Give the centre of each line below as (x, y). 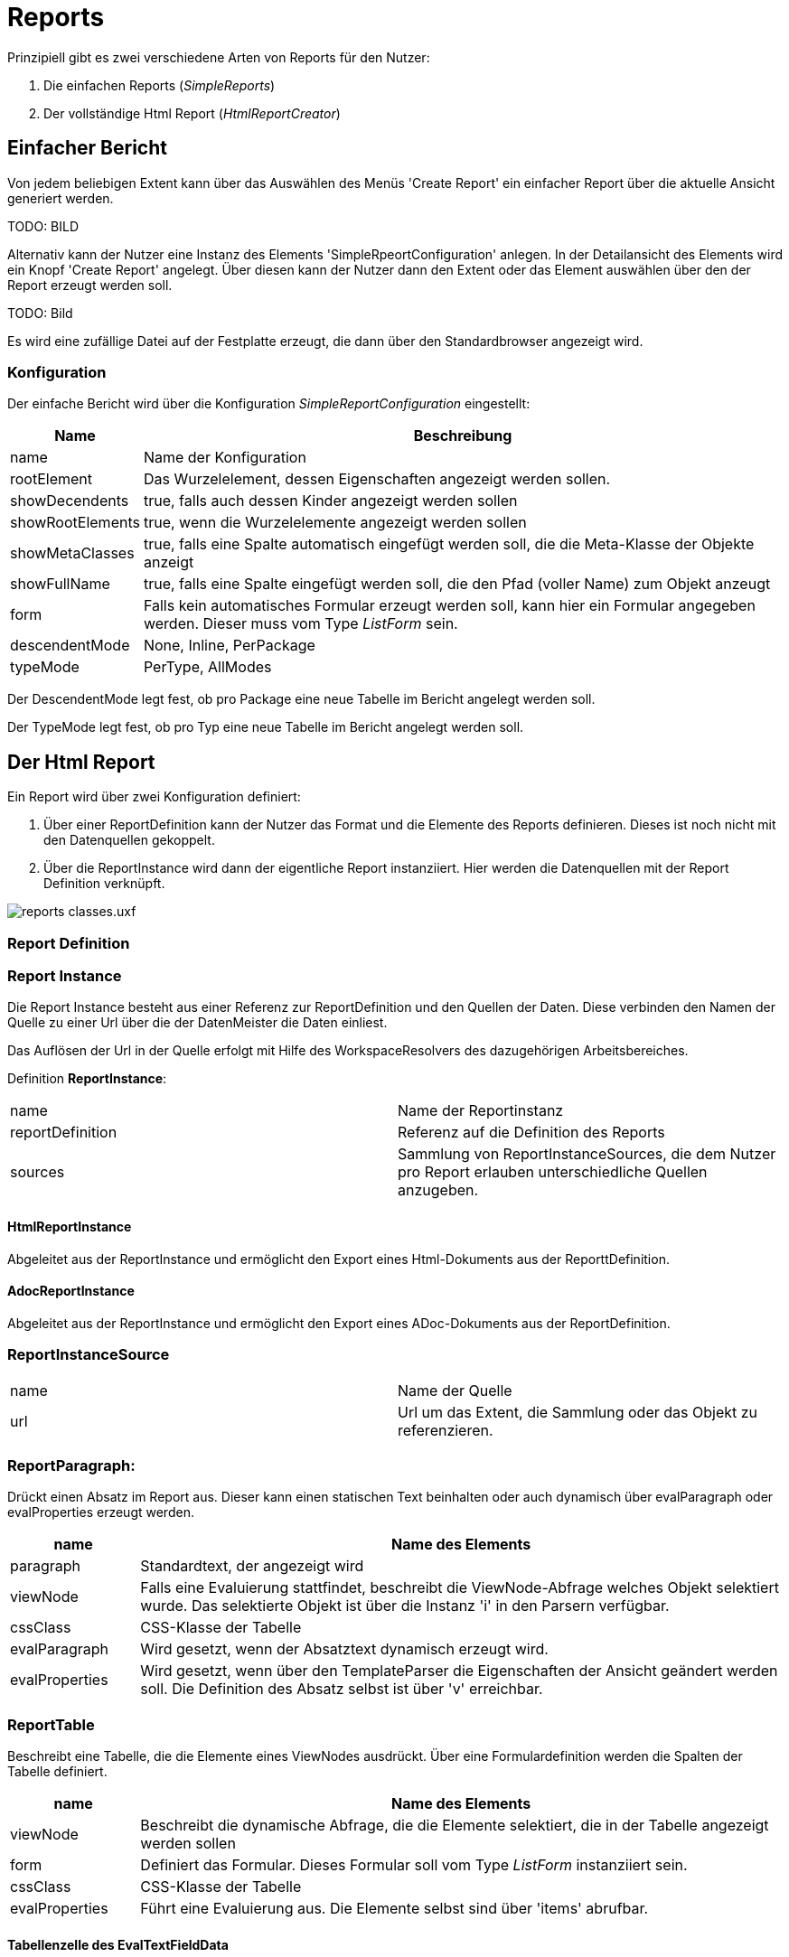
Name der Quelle (455, 1390)
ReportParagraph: (71, 1465)
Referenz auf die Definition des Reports (531, 1133)
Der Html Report (81, 762)
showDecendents (70, 501)
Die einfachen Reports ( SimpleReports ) (160, 85)
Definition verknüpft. (104, 884)
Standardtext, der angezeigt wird (252, 1566)
